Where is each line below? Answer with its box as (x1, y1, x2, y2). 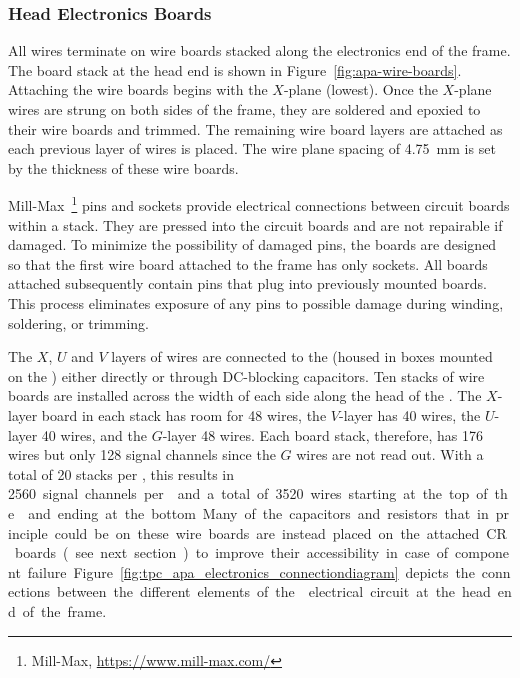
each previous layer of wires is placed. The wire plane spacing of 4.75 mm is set (8, 138, 496, 159)
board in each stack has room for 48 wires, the (41, 404, 327, 425)
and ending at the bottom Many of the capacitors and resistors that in (28, 502, 489, 523)
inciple (8, 522, 48, 543)
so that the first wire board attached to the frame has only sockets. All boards (8, 253, 488, 274)
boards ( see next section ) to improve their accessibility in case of (14, 542, 449, 563)
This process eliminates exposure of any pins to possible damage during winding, (8, 293, 504, 313)
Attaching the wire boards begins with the (8, 79, 268, 100)
